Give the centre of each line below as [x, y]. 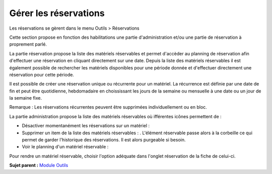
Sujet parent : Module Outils [39, 165]
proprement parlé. [28, 44]
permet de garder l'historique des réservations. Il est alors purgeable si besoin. [104, 140]
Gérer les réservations [57, 13]
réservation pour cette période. [42, 74]
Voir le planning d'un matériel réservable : [65, 147]
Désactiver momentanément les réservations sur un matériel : [86, 126]
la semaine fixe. [26, 98]
